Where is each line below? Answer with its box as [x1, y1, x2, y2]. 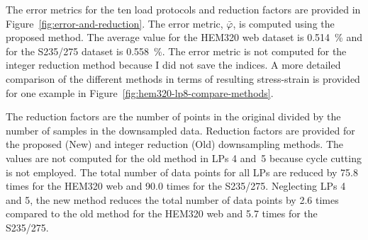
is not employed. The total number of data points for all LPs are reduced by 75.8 [6, 164, 358, 179]
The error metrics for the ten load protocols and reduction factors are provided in [6, 2, 361, 16]
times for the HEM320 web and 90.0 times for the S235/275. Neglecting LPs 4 [6, 178, 346, 193]
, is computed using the [233, 16, 335, 30]
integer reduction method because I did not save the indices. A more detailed [6, 57, 341, 72]
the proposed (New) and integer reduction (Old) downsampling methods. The [6, 137, 343, 152]
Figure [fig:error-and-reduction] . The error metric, [6, 16, 223, 30]
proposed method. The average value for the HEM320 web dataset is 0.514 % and [6, 30, 362, 45]
